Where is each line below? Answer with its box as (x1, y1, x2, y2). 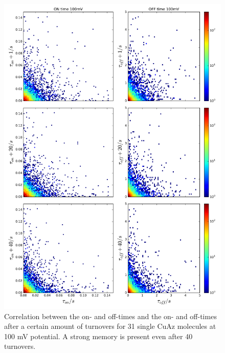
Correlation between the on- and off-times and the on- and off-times (4, 310, 217, 321)
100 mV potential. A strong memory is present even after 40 (4, 330, 193, 341)
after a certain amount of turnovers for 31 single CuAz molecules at (4, 321, 216, 331)
